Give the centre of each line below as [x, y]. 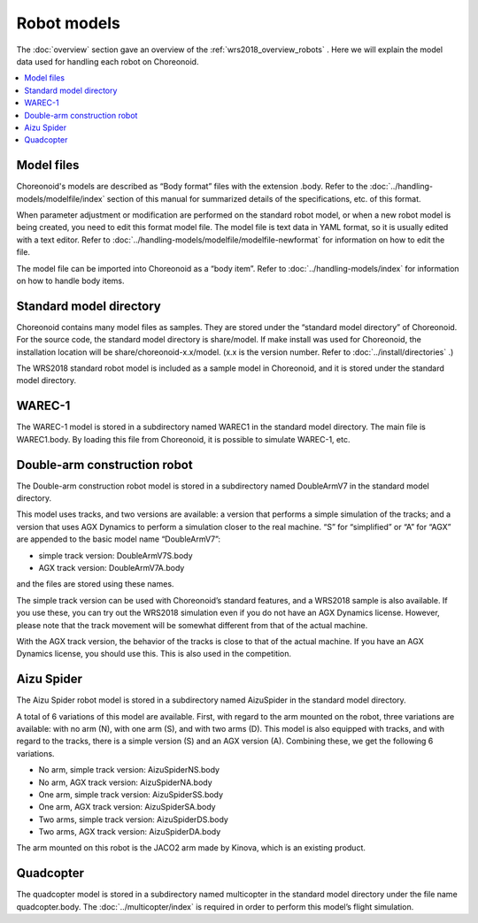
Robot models [69, 23]
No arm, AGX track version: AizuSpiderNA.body [125, 782]
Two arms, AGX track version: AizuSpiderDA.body [130, 832]
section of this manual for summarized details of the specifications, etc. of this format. [264, 198]
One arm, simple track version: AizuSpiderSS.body [131, 794]
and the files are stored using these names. [95, 584]
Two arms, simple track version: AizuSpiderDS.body [134, 819]
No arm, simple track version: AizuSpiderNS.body [129, 770]
